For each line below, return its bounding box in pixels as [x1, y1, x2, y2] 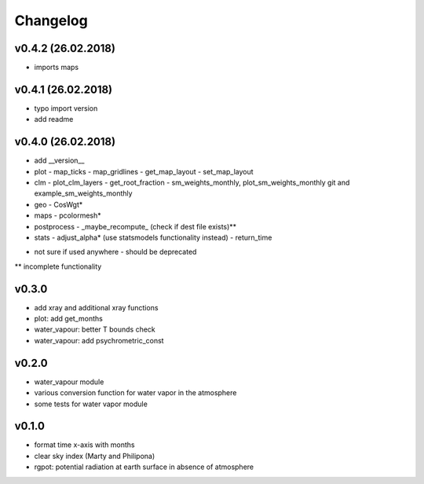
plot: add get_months [34, 314, 104, 324]
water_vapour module [34, 377, 104, 387]
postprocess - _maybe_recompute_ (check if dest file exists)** [34, 222, 237, 231]
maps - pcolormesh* [34, 211, 101, 220]
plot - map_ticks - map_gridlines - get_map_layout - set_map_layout [34, 167, 254, 176]
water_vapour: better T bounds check [34, 324, 156, 334]
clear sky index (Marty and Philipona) [34, 451, 155, 460]
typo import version [34, 103, 98, 113]
